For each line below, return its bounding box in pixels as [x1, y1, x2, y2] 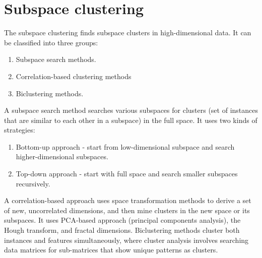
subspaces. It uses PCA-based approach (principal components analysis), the [4, 215, 241, 225]
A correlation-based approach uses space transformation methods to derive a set [4, 195, 251, 206]
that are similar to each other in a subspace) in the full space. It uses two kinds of [4, 114, 257, 125]
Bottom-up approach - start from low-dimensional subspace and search [16, 141, 235, 152]
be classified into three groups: [4, 37, 98, 47]
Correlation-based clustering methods [16, 71, 132, 81]
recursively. [16, 178, 50, 188]
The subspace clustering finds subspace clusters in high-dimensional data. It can [4, 27, 251, 38]
